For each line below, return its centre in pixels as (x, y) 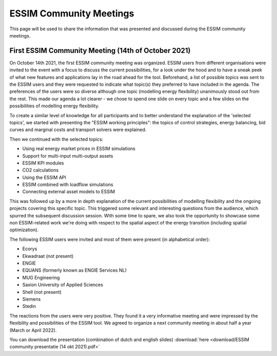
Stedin (29, 306)
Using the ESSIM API (44, 177)
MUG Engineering (41, 277)
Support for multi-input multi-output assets (68, 156)
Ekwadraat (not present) (48, 256)
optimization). (24, 230)
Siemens (32, 299)
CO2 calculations (41, 170)
